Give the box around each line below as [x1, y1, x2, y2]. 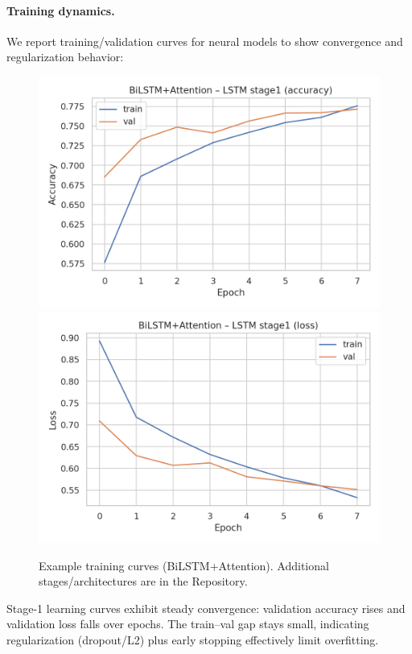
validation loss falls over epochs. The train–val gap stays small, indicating [6, 615, 369, 632]
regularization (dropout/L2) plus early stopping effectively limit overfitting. [6, 631, 379, 648]
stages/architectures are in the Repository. [39, 573, 248, 590]
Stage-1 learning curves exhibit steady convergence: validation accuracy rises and [6, 599, 406, 616]
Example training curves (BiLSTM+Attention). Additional [39, 557, 329, 573]
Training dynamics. [6, 2, 115, 19]
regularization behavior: [6, 48, 124, 65]
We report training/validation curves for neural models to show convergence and [6, 32, 403, 49]
